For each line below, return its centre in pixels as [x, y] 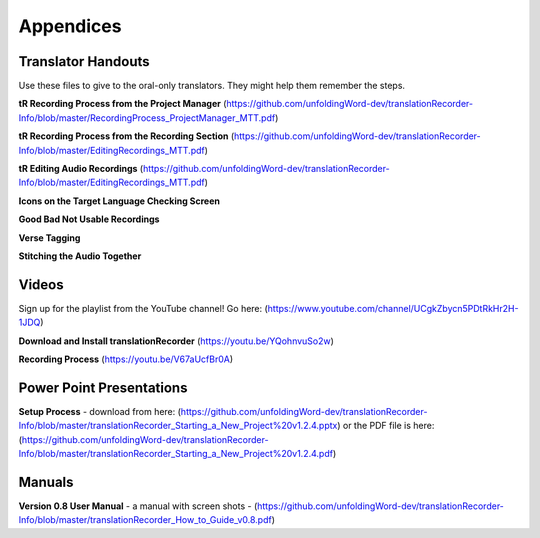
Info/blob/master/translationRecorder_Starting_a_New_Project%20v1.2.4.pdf [176, 454]
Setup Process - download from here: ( [100, 411]
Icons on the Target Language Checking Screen [119, 201]
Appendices [70, 26]
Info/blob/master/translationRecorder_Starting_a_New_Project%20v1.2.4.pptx [178, 426]
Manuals [46, 481]
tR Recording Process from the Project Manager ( [122, 104]
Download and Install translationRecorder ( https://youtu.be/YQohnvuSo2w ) [176, 341]
